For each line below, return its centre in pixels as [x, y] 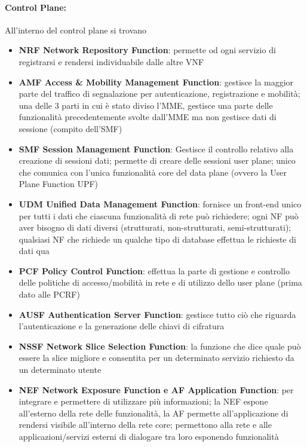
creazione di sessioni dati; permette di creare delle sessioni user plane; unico [157, 160]
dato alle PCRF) [49, 294]
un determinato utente [60, 370]
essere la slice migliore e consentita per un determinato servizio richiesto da [156, 358]
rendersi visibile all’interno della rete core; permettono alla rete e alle [145, 425]
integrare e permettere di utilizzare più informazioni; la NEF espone [143, 401]
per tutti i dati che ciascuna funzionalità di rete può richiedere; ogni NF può [159, 215]
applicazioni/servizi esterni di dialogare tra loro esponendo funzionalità [149, 437]
